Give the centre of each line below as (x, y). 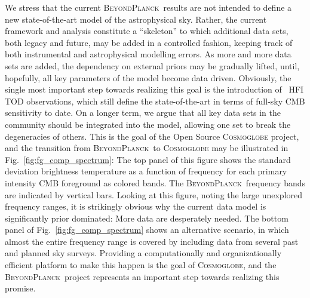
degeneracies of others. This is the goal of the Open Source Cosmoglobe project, (152, 136)
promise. (20, 288)
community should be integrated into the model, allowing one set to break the (148, 124)
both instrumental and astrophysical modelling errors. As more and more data (148, 54)
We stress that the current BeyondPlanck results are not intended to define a (148, 7)
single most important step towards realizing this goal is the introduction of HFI (154, 89)
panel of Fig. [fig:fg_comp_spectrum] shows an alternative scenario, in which (147, 230)
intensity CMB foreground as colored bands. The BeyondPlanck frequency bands (155, 182)
